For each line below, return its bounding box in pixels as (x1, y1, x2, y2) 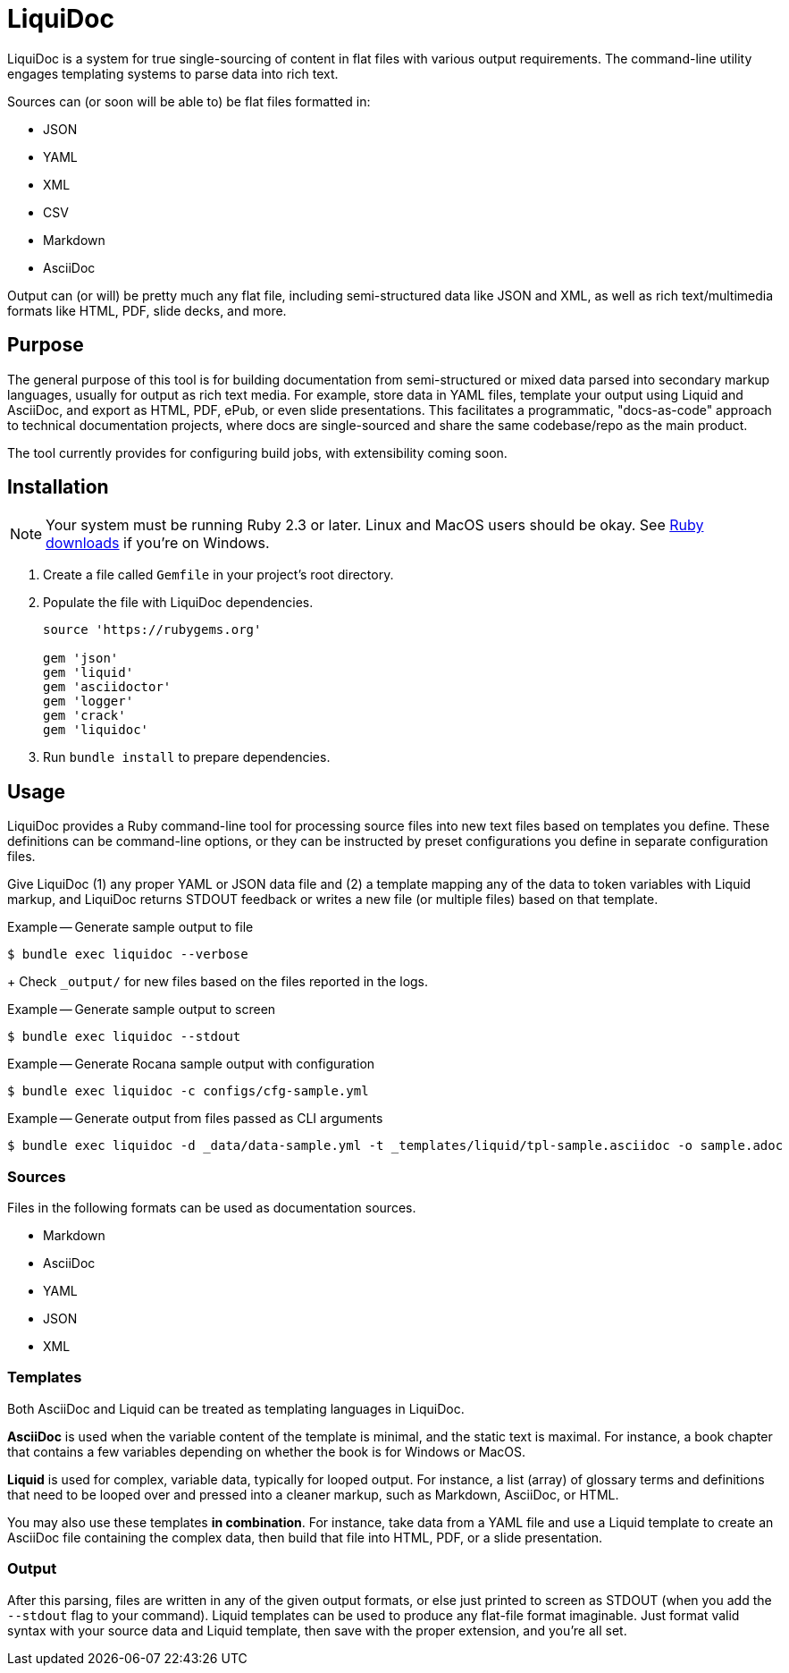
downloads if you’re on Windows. (46, 534, 270, 553)
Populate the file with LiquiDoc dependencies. (43, 595, 314, 611)
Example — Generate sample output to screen (7, 1001, 276, 1018)
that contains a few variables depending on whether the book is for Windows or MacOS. (7, 1443, 526, 1459)
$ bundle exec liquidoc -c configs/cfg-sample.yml (7, 1084, 369, 1099)
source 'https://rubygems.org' (43, 622, 262, 638)
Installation (7, 476, 109, 499)
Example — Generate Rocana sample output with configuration (7, 1056, 375, 1072)
